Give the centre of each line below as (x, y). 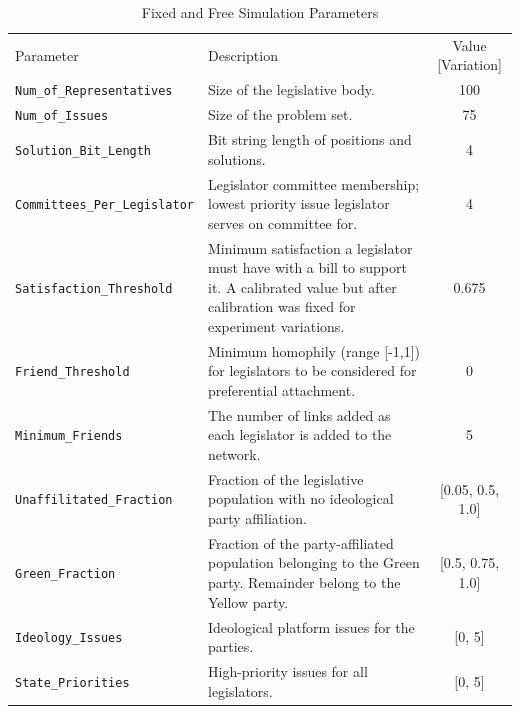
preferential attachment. (281, 389)
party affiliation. (257, 518)
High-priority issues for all (287, 670)
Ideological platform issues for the (311, 626)
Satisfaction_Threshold (94, 288)
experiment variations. (276, 325)
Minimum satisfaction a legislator (310, 247)
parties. (230, 646)
